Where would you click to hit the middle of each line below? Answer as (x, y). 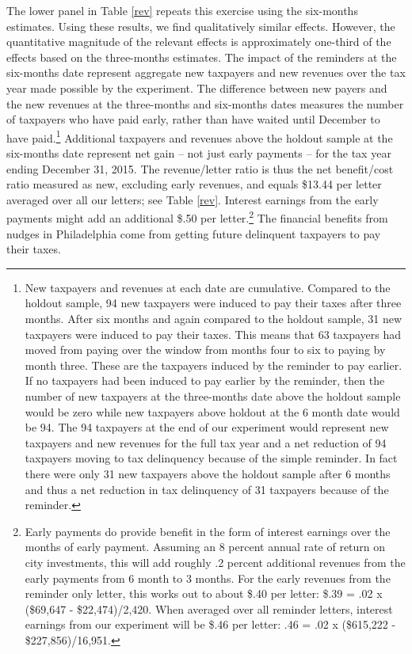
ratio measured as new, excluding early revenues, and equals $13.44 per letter (194, 184)
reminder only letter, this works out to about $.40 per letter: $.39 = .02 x (204, 593)
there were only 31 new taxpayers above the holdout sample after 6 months (208, 473)
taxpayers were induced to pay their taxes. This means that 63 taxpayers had (213, 334)
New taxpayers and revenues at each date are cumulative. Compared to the (208, 287)
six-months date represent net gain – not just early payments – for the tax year (199, 153)
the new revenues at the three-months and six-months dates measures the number (205, 103)
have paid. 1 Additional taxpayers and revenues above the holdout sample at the (200, 136)
